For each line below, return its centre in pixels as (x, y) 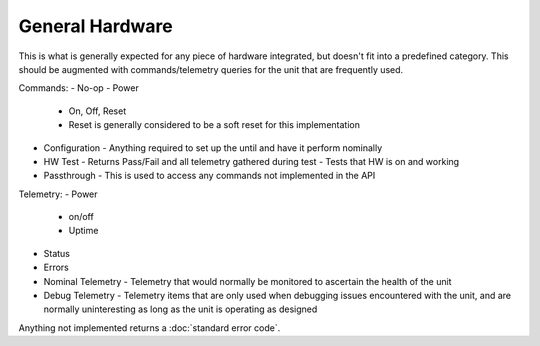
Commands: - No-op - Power (78, 88)
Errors (56, 267)
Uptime (83, 231)
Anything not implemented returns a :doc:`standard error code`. (149, 327)
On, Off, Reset (97, 111)
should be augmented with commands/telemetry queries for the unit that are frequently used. (211, 69)
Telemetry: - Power (58, 194)
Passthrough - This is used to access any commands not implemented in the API (209, 176)
